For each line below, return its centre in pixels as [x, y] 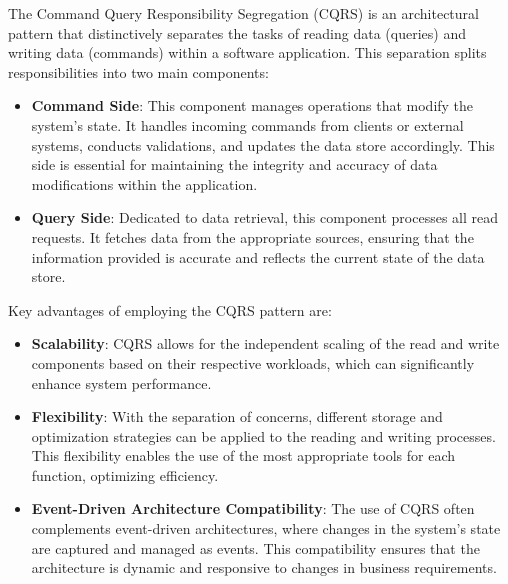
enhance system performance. [121, 382]
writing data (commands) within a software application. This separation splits [247, 52]
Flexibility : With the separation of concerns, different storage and [237, 416]
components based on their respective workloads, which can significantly [253, 362]
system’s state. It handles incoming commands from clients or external [247, 124]
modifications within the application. [144, 183]
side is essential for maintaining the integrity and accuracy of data [234, 164]
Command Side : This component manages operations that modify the [252, 105]
